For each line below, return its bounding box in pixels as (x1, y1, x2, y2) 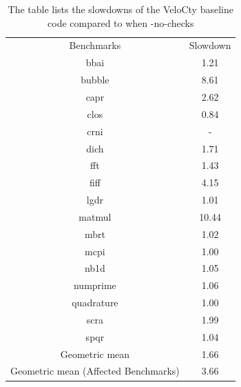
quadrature (72, 295, 118, 310)
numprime (73, 278, 116, 292)
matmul (78, 209, 112, 224)
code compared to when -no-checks (48, 15, 194, 30)
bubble (81, 72, 109, 87)
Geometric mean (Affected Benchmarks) (10, 364, 180, 378)
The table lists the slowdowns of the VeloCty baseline (8, 2, 233, 16)
